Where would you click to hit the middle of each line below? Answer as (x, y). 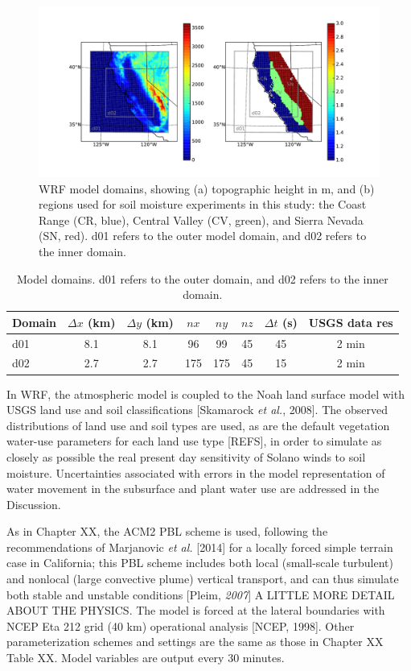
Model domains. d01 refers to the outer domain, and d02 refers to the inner (202, 278)
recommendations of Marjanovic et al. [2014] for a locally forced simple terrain (200, 547)
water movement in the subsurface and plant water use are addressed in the (193, 489)
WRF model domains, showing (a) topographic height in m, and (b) (207, 188)
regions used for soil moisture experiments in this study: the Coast (203, 204)
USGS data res (351, 322)
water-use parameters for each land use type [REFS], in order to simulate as (194, 441)
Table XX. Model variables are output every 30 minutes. (146, 658)
